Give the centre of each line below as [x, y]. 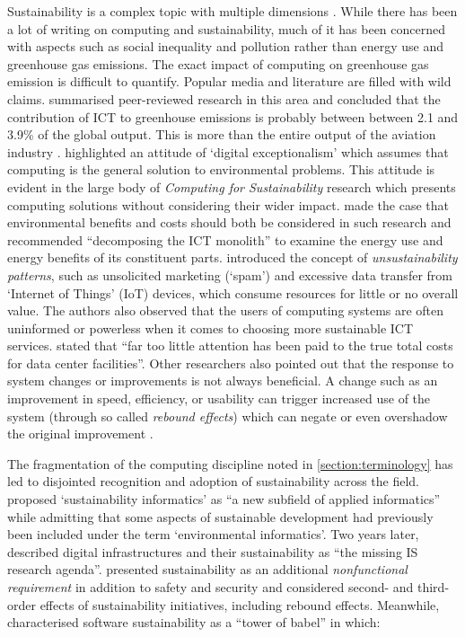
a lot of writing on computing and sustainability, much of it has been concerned [227, 28]
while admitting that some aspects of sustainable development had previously [220, 516]
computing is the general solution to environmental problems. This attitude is [221, 169]
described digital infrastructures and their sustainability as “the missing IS [213, 551]
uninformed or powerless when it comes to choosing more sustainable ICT [211, 327]
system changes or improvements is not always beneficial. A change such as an [223, 380]
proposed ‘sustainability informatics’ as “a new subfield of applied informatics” [224, 499]
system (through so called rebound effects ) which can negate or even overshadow [228, 416]
